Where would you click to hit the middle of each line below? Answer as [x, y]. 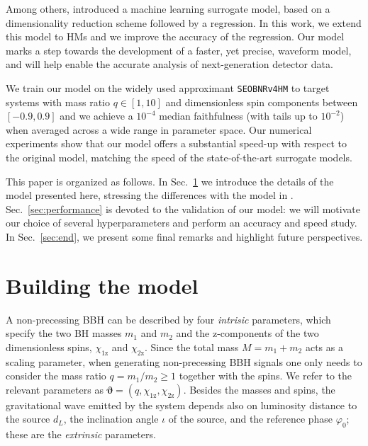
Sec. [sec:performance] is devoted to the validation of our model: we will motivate [183, 208]
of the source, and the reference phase [251, 419]
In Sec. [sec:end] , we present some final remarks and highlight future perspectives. [184, 236]
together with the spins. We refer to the [266, 376]
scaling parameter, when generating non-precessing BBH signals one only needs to [184, 361]
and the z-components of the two [247, 333]
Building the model [102, 285]
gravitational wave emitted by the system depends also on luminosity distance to [182, 405]
